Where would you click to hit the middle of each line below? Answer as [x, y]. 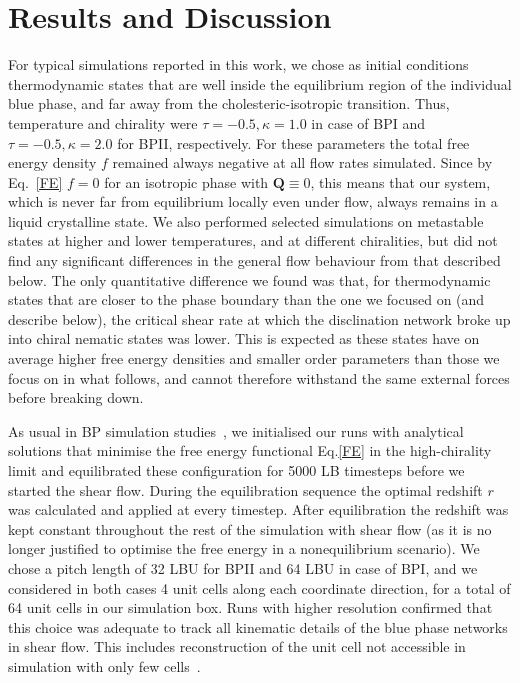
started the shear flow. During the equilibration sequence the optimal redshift [245, 489]
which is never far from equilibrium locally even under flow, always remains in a [253, 201]
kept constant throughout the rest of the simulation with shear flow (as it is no [250, 528]
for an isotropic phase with [186, 181]
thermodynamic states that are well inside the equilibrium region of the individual [260, 83]
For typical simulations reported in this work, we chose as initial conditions [238, 64]
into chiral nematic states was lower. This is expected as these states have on [244, 338]
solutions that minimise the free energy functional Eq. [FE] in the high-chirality [250, 450]
